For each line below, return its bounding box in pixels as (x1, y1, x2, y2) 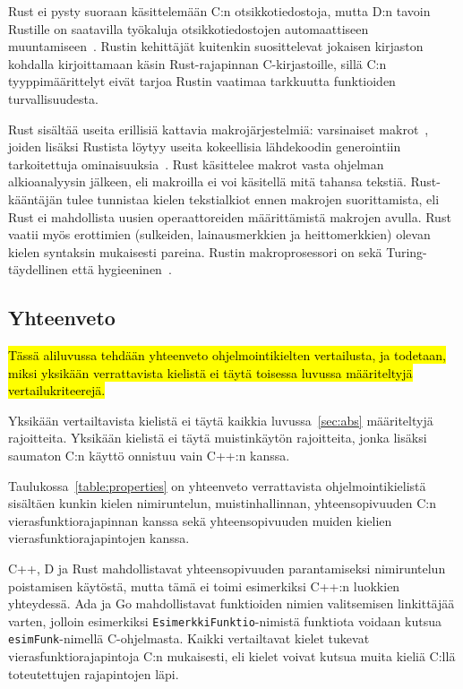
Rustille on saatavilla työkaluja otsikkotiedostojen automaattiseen (8, 19, 369, 38)
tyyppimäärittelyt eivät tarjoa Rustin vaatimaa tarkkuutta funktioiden (8, 72, 396, 90)
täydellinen (8, 260, 68, 279)
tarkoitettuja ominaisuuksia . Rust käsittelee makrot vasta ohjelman (8, 154, 384, 173)
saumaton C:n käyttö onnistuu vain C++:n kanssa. (8, 446, 290, 465)
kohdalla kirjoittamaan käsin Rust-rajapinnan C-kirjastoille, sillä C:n (8, 54, 387, 73)
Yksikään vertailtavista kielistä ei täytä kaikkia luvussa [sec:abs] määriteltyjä (8, 410, 433, 429)
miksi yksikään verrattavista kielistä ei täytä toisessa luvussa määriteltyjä (8, 363, 413, 382)
